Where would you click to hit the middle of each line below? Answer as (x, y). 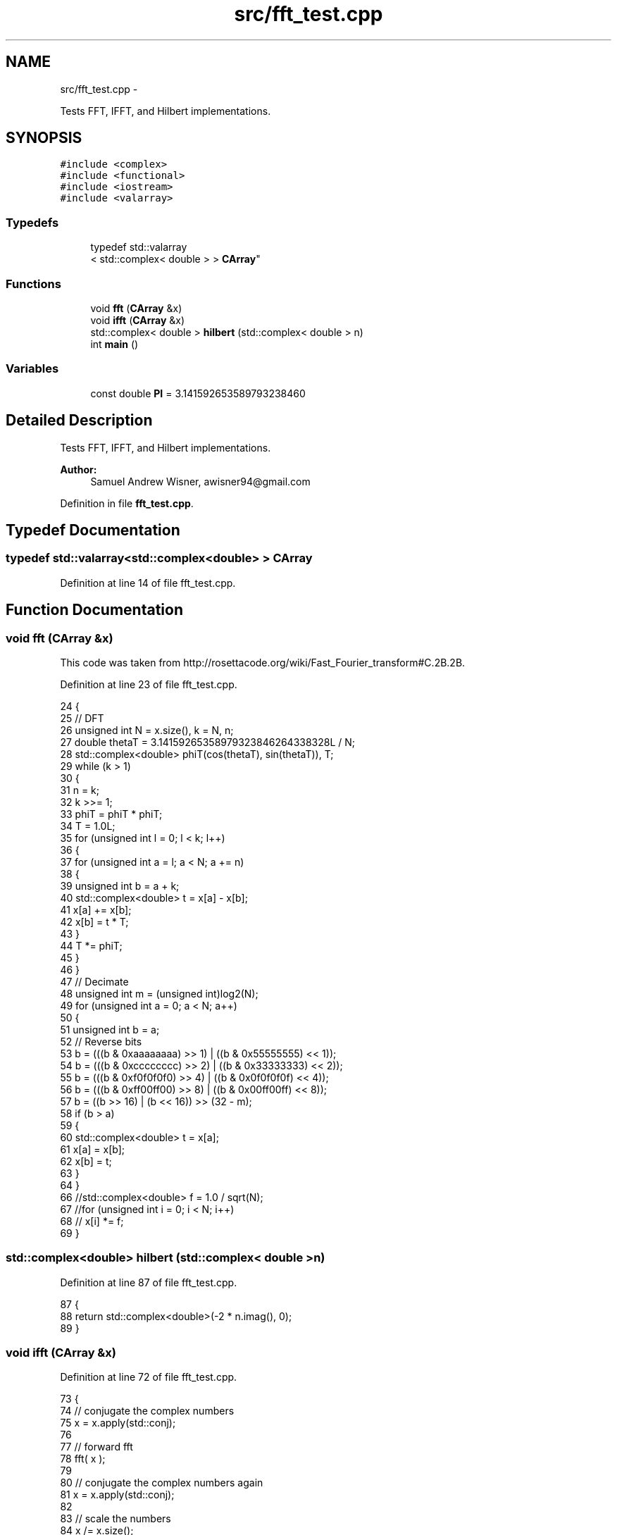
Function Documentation (94, 610)
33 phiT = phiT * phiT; (111, 814)
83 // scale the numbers (116, 1519)
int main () (114, 344)
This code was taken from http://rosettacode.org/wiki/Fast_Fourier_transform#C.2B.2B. (263, 662)
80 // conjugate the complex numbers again (162, 1483)
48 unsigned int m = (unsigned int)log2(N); (159, 993)
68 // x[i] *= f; (92, 1221)
